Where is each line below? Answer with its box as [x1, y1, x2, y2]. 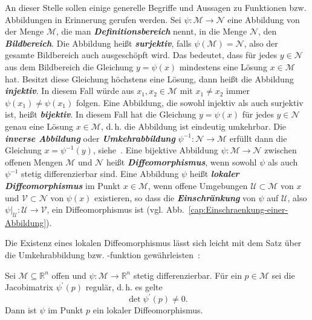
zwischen [264, 144, 297, 156]
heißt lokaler [189, 167, 239, 180]
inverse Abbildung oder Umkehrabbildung [5, 132, 175, 144]
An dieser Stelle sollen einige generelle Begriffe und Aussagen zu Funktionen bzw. [5, 1, 307, 13]
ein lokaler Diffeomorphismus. [93, 304, 203, 316]
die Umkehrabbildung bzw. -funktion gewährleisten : [5, 248, 200, 261]
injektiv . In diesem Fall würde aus [5, 84, 134, 97]
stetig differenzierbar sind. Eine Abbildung [21, 167, 179, 180]
